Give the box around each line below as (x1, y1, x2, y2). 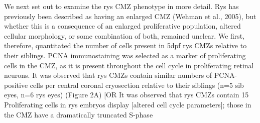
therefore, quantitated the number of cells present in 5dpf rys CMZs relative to (4, 40, 247, 51)
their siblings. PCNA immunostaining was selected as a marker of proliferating (4, 50, 246, 60)
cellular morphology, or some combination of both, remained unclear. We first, (4, 30, 245, 41)
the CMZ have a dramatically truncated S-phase (4, 109, 153, 119)
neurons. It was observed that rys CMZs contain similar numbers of (4, 70, 212, 80)
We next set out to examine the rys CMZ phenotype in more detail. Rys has (4, 1, 239, 11)
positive (4, 79, 28, 90)
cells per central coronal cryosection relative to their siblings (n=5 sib (30, 79, 244, 90)
